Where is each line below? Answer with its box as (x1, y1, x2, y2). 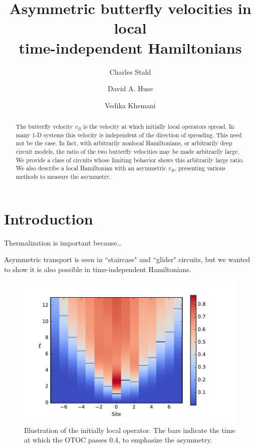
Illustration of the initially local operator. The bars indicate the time (24, 424, 235, 435)
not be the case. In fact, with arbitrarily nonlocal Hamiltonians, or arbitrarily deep (16, 139, 232, 147)
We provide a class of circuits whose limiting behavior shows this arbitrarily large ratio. (16, 155, 244, 164)
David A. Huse (107, 83, 153, 94)
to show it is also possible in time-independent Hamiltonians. (4, 264, 191, 274)
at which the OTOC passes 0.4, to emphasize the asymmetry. (24, 434, 212, 445)
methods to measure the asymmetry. (16, 172, 111, 181)
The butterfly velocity (16, 122, 73, 131)
